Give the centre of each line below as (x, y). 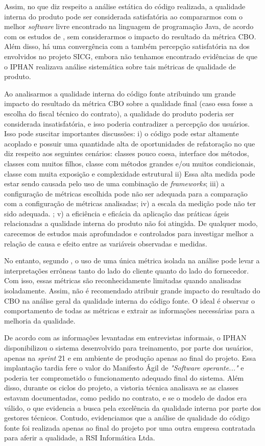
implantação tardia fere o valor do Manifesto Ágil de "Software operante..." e (124, 368)
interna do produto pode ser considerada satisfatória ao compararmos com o (123, 16)
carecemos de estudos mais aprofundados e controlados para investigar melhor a (129, 233)
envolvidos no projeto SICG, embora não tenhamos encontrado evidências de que (131, 56)
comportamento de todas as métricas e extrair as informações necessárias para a (129, 311)
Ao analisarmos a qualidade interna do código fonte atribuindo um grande (120, 93)
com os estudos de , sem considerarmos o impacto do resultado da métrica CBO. (130, 36)
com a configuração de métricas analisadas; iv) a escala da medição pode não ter (130, 203)
